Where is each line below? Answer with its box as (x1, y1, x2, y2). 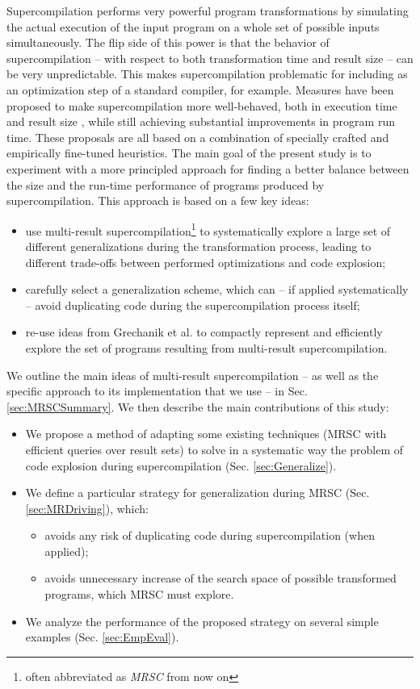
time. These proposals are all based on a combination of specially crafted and (6, 128, 389, 145)
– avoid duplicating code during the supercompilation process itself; (25, 296, 360, 313)
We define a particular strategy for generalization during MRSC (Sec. (25, 484, 370, 501)
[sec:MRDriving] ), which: (25, 499, 149, 516)
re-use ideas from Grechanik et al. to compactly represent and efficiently (25, 324, 383, 340)
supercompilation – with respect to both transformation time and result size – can (6, 49, 414, 66)
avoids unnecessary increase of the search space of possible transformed (44, 570, 397, 587)
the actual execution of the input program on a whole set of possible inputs (6, 18, 380, 35)
